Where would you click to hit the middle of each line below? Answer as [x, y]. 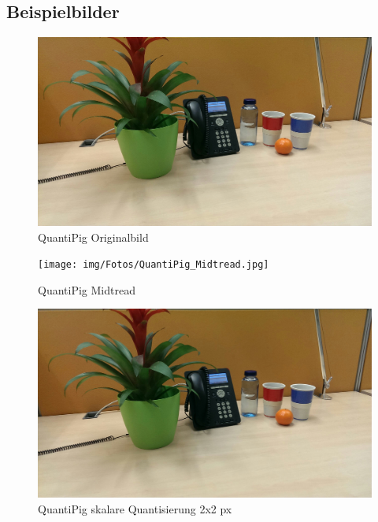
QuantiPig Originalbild [93, 237]
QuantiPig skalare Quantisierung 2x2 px [135, 508]
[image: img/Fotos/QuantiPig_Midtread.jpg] [154, 265]
